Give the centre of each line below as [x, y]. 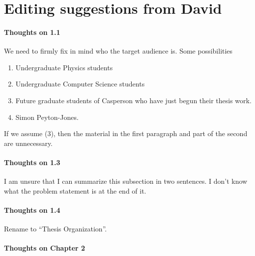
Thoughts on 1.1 [32, 32]
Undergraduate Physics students [64, 67]
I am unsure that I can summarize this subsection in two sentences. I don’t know [126, 181]
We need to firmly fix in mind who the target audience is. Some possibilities [118, 51]
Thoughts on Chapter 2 [45, 248]
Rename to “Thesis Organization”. [56, 229]
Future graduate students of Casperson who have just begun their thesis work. [133, 100]
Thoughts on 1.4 [32, 210]
